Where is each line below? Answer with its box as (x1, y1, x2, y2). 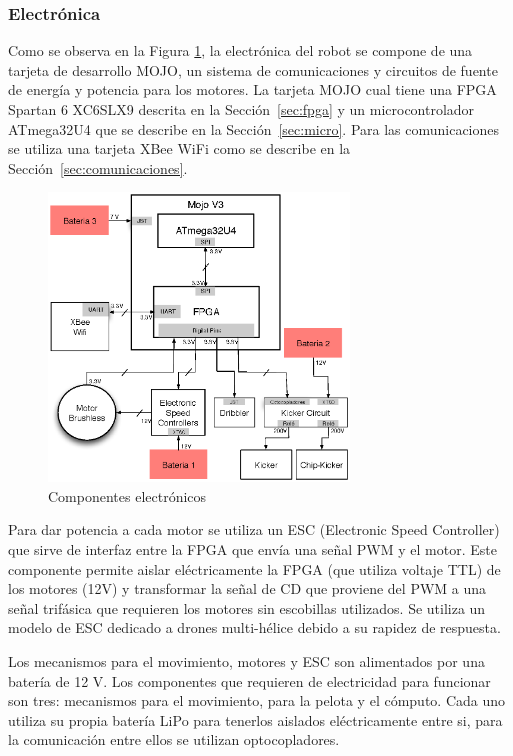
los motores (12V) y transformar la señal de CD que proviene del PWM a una (8, 578, 487, 599)
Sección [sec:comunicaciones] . (8, 157, 188, 178)
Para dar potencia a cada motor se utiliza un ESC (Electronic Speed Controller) (8, 519, 500, 540)
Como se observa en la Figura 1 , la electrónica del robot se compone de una (8, 40, 473, 61)
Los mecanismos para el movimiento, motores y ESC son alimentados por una (8, 650, 485, 671)
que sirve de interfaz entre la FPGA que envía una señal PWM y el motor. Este (8, 539, 497, 559)
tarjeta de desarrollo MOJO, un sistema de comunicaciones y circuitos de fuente (8, 59, 498, 80)
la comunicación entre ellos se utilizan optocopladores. (8, 729, 340, 750)
